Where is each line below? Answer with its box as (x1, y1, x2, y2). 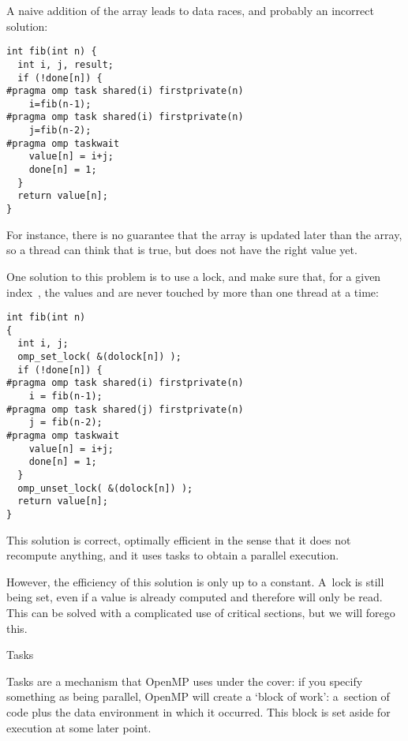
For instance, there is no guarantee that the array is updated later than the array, (6, 226, 402, 242)
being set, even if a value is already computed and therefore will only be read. (6, 589, 383, 605)
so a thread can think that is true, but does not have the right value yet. (6, 241, 357, 258)
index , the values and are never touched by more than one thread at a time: (6, 283, 379, 300)
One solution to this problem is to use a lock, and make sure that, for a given (6, 268, 381, 284)
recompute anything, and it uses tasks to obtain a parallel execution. (6, 547, 339, 563)
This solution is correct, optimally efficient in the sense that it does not (6, 531, 351, 548)
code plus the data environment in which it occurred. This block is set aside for (6, 703, 391, 720)
